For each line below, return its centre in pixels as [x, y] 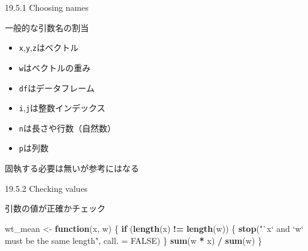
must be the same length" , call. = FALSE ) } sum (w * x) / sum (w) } [134, 240]
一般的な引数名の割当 [47, 27]
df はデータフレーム [57, 88]
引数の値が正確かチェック [55, 208]
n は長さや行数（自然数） [67, 128]
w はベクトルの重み [55, 67]
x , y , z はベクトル [49, 48]
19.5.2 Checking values [46, 188]
